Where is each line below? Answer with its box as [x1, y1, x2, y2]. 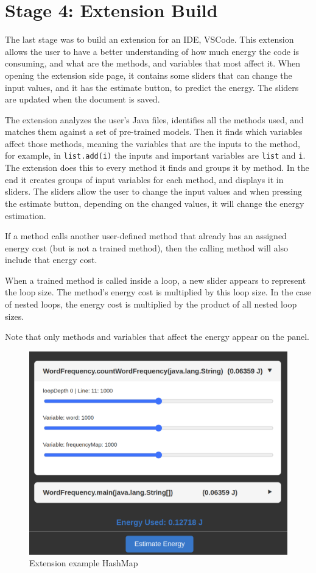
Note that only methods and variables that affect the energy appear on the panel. [5, 330, 309, 343]
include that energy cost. [5, 253, 97, 266]
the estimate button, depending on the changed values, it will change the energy [5, 196, 304, 209]
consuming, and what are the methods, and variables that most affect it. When [5, 57, 300, 70]
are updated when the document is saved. [5, 93, 160, 106]
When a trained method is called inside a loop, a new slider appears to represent [5, 273, 306, 286]
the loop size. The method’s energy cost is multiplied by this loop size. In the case [5, 286, 311, 298]
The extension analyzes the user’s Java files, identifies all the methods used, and [5, 113, 304, 126]
